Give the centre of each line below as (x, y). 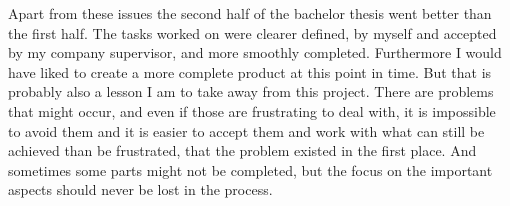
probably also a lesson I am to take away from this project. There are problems (251, 91)
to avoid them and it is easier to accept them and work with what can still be (246, 130)
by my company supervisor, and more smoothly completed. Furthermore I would (255, 52)
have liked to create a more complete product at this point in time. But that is (250, 71)
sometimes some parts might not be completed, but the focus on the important (250, 169)
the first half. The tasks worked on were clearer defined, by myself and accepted (252, 32)
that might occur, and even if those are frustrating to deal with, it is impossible (252, 110)
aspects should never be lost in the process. (140, 189)
